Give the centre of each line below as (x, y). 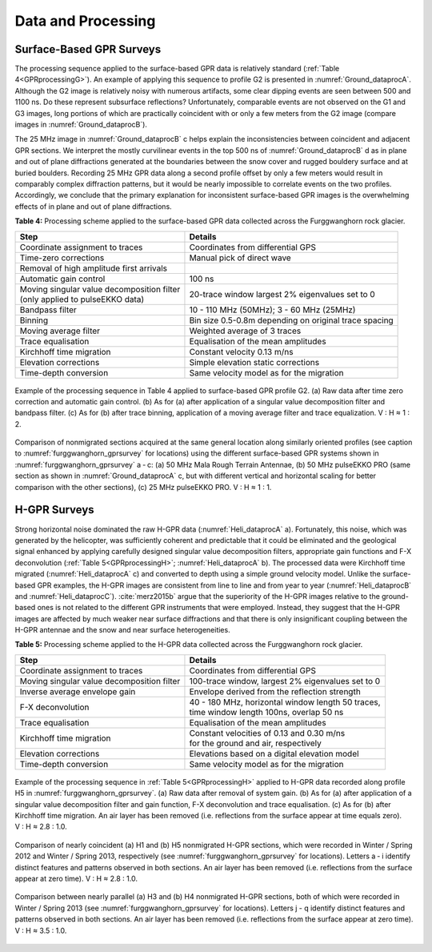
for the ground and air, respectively (255, 743)
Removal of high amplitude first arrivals (94, 268)
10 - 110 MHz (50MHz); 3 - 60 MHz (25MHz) (272, 310)
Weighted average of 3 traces (245, 331)
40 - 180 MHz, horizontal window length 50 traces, (285, 702)
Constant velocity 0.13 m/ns (241, 351)
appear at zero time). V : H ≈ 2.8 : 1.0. (76, 878)
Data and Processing (85, 21)
